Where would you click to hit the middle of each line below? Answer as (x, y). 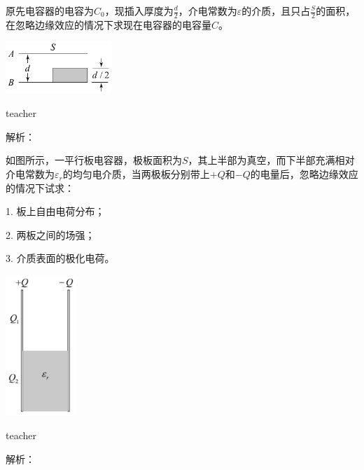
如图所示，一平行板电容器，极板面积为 (94, 160)
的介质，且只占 (276, 11)
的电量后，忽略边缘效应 (304, 174)
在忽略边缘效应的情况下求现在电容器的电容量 (108, 24)
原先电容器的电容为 (50, 11)
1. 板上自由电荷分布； (55, 211)
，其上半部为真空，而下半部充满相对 (271, 160)
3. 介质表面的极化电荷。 (60, 258)
